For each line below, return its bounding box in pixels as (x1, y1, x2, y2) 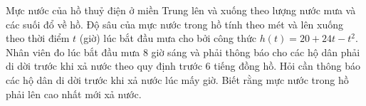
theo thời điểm (6, 31, 70, 46)
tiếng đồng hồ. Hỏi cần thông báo (214, 58, 360, 73)
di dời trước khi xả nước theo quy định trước (6, 58, 202, 73)
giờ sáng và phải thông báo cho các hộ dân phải (151, 44, 360, 59)
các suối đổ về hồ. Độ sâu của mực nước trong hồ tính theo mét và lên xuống (6, 16, 344, 31)
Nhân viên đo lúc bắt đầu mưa (6, 44, 140, 59)
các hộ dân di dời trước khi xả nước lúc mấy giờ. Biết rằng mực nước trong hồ (6, 72, 349, 87)
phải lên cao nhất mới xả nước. (6, 86, 142, 101)
